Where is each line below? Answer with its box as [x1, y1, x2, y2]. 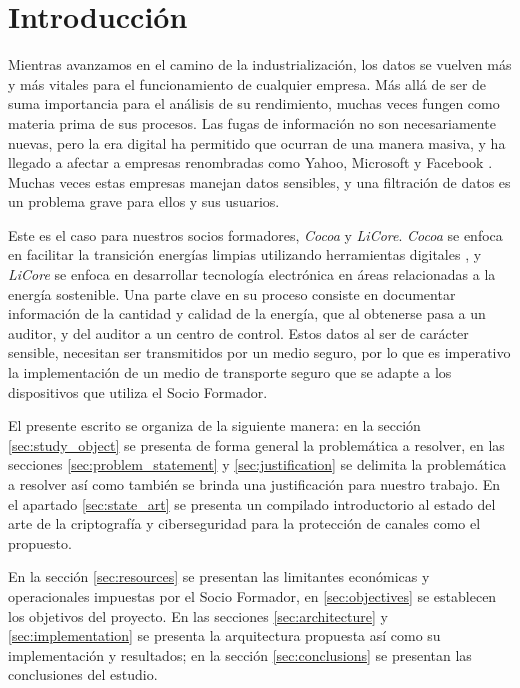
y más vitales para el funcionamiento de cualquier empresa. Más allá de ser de [8, 73, 487, 94]
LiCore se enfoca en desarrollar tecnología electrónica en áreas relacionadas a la [8, 264, 496, 285]
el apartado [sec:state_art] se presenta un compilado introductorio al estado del [8, 493, 496, 514]
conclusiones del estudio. [8, 664, 158, 685]
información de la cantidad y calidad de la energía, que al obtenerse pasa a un [8, 303, 486, 324]
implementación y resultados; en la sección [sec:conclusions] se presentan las [8, 644, 472, 665]
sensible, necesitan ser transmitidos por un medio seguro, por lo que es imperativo [8, 342, 511, 363]
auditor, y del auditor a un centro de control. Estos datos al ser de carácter [8, 322, 469, 343]
